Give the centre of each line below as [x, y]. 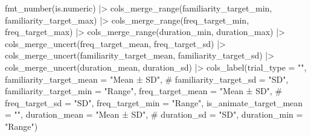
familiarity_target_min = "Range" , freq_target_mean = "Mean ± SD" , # [144, 91]
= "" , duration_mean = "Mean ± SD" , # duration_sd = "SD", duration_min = [154, 114]
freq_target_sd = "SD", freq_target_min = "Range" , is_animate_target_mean [154, 102]
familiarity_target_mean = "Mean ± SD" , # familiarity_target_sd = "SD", [147, 79]
